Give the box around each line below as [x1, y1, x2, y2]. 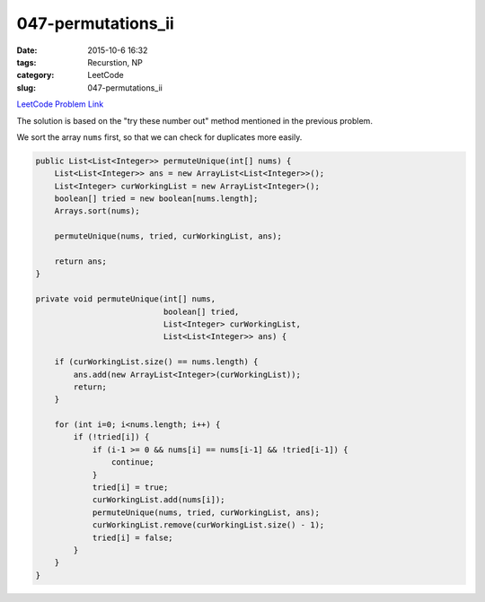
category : [16, 70, 55, 81]
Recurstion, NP [87, 57, 143, 67]
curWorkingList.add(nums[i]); [92, 494, 225, 505]
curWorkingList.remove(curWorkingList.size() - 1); [92, 520, 325, 530]
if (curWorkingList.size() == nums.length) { [54, 357, 259, 367]
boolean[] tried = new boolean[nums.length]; [54, 194, 259, 204]
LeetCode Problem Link [16, 99, 104, 109]
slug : [16, 82, 36, 93]
